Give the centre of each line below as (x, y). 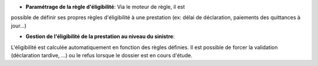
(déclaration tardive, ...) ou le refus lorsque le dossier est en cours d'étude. (102, 55)
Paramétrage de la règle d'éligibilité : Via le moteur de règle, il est (105, 7)
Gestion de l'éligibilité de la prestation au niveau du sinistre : (100, 37)
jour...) (19, 26)
